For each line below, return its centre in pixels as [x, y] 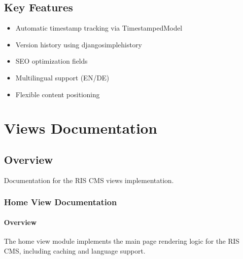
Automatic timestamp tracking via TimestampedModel [99, 28]
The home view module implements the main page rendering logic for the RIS [122, 240]
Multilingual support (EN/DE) [62, 77]
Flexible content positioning [58, 94]
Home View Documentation [60, 202]
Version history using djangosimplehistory [79, 44]
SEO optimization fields [52, 61]
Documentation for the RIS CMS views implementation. [89, 180]
